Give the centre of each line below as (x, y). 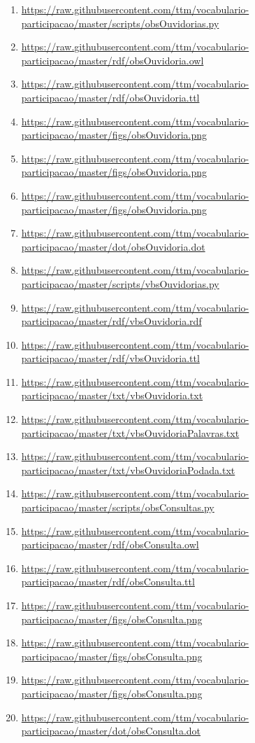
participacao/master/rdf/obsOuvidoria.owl (112, 60)
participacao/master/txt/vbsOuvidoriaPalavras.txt (130, 432)
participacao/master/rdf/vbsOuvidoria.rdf (111, 321)
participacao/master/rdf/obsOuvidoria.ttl (110, 97)
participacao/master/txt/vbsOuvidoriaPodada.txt (128, 470)
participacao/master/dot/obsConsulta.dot (111, 731)
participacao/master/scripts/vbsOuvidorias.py (120, 283)
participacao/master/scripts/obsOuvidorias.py (120, 23)
